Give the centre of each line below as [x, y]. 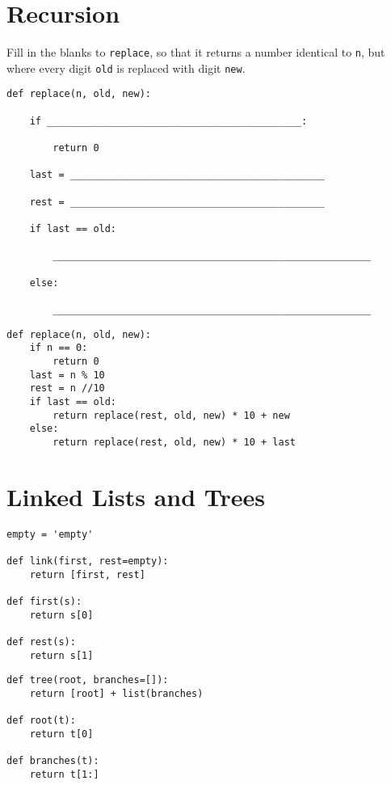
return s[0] [61, 615]
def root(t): [41, 721]
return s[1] [61, 655]
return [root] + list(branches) [116, 693]
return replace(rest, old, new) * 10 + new [171, 415]
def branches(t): [53, 761]
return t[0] [61, 734]
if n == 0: [59, 348]
